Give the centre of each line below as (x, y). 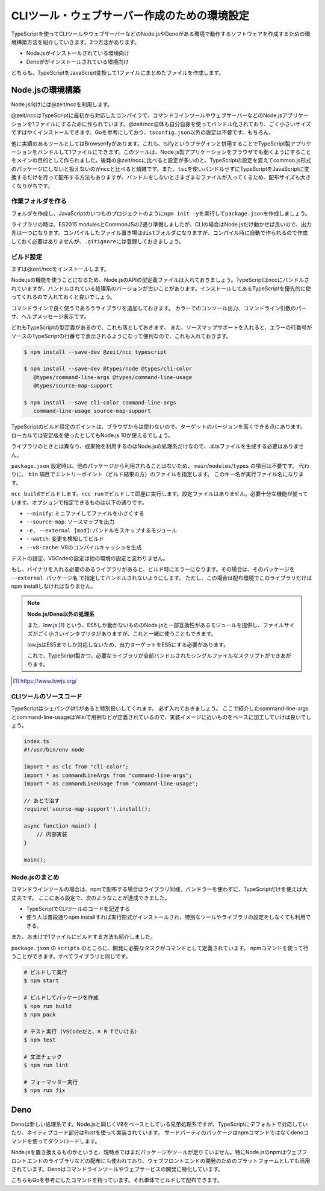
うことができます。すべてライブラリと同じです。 (71, 956)
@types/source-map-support (73, 386)
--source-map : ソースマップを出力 (70, 522)
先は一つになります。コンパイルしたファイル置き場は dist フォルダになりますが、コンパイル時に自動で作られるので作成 (159, 233)
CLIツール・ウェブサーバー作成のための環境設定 (130, 16)
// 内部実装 (52, 834)
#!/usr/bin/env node (54, 750)
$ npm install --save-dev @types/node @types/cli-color (108, 369)
